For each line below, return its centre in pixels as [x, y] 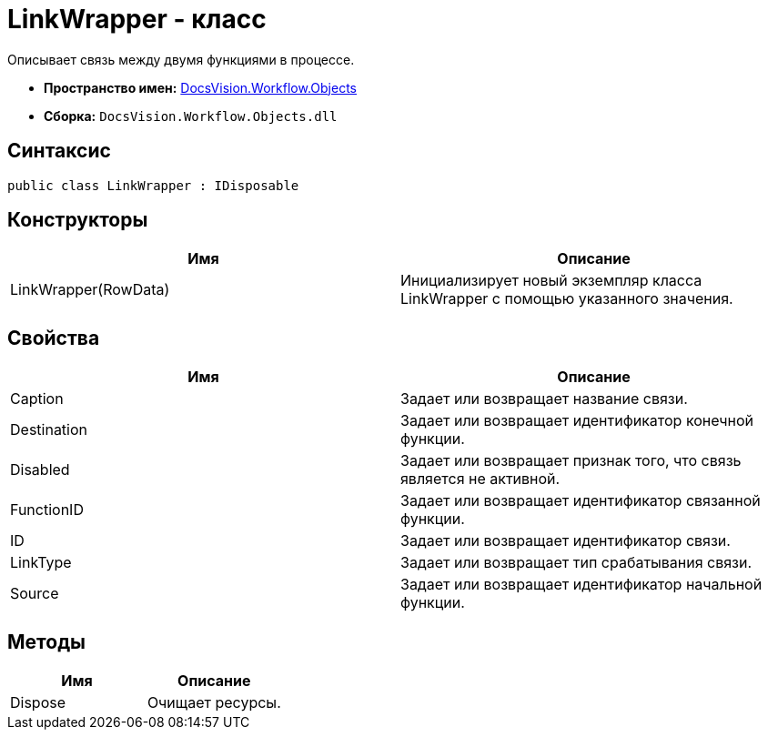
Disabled [40, 470]
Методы [46, 641]
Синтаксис [59, 151]
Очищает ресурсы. [214, 703]
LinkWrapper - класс [137, 19]
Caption [37, 399]
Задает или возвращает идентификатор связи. [566, 541]
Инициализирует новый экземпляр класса [551, 281]
